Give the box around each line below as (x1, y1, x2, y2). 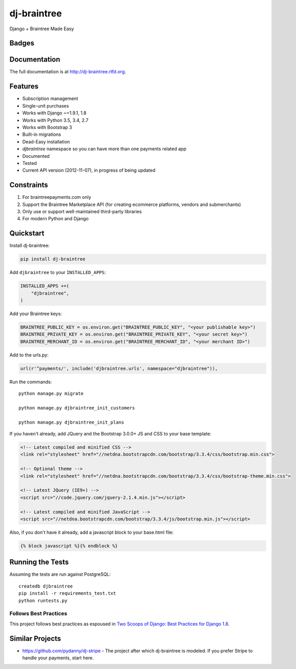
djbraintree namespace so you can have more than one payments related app (22, 146, 187, 152)
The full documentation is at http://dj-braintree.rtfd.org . (9, 69, 126, 75)
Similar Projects (9, 634, 62, 643)
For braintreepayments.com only (22, 194, 92, 200)
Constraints (9, 181, 48, 190)
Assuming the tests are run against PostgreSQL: (9, 571, 111, 577)
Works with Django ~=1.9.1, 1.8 (22, 110, 87, 116)
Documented (22, 153, 50, 159)
